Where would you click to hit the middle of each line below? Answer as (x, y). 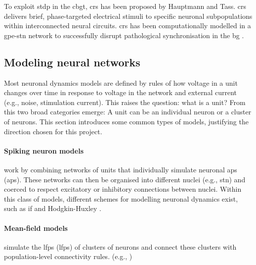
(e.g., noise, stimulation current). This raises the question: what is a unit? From (125, 102)
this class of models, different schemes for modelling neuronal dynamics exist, (121, 198)
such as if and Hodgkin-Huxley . (53, 208)
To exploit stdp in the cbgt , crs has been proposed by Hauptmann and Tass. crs (125, 6)
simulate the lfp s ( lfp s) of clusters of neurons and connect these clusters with (120, 246)
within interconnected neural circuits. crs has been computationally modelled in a (128, 26)
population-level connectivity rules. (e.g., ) (68, 256)
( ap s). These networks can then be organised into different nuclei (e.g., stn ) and (125, 179)
